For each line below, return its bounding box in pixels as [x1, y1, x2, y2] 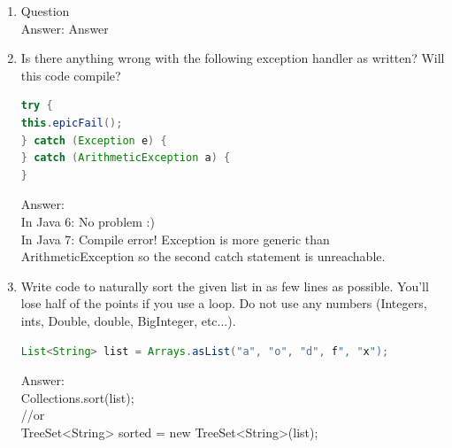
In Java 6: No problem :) [20, 212, 155, 230]
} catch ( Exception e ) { [20, 134, 167, 147]
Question [20, 2, 70, 19]
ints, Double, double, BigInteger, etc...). [20, 311, 236, 329]
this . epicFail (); [20, 116, 123, 129]
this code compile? [20, 66, 121, 84]
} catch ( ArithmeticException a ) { [20, 151, 231, 165]
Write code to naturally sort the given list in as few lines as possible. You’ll [20, 276, 429, 295]
